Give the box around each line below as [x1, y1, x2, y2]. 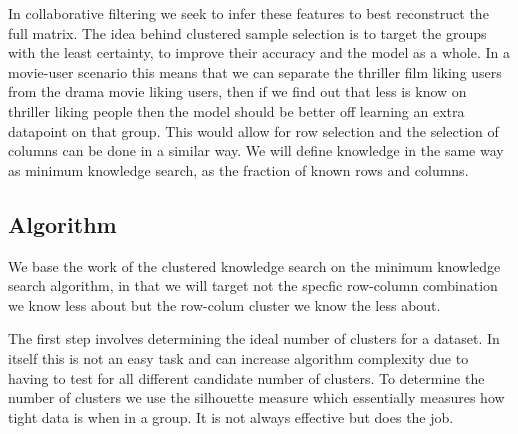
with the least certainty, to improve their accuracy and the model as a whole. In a [8, 42, 510, 63]
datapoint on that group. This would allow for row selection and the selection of [8, 120, 499, 141]
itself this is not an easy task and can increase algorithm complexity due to [8, 347, 469, 368]
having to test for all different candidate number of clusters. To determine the [8, 367, 485, 388]
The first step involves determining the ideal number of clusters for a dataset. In [8, 328, 500, 349]
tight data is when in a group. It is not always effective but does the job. [8, 406, 454, 427]
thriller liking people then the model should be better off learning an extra [8, 100, 465, 121]
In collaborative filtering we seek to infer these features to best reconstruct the [8, 3, 489, 23]
